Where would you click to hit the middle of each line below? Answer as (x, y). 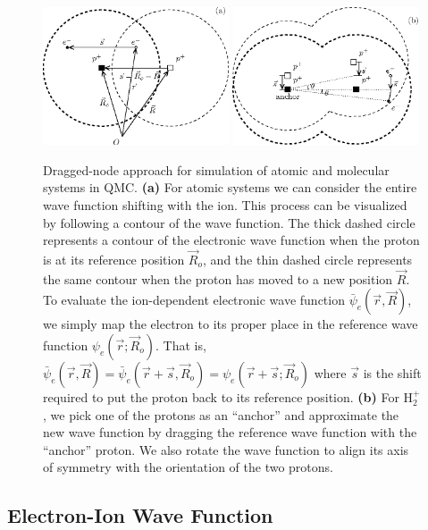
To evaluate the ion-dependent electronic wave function (194, 300)
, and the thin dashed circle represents (308, 259)
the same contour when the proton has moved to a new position (218, 278)
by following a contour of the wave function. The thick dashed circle (229, 222)
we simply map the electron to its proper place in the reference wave (231, 324)
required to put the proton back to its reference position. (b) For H (228, 396)
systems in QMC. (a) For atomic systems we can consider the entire (230, 187)
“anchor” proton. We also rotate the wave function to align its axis (226, 449)
